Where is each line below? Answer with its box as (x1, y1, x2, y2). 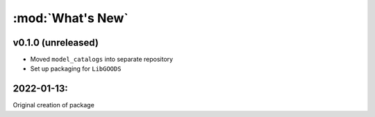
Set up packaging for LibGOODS (30, 64, 122, 73)
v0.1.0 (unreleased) (12, 37, 99, 48)
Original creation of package (12, 101, 95, 109)
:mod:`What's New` (12, 10, 128, 26)
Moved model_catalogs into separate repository (30, 55, 174, 64)
